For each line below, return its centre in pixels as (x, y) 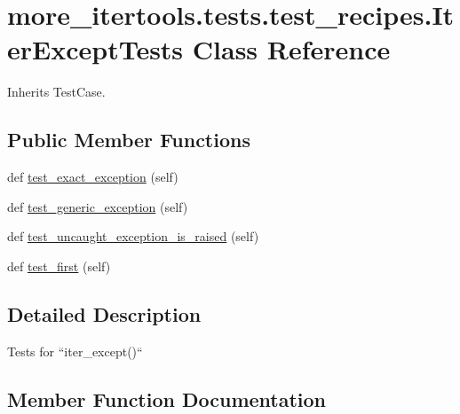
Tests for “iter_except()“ (75, 351)
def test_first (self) (59, 266)
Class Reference (291, 49)
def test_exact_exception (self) (93, 177)
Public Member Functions (129, 140)
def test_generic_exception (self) (98, 206)
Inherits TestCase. (56, 92)
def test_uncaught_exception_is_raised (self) (133, 236)
